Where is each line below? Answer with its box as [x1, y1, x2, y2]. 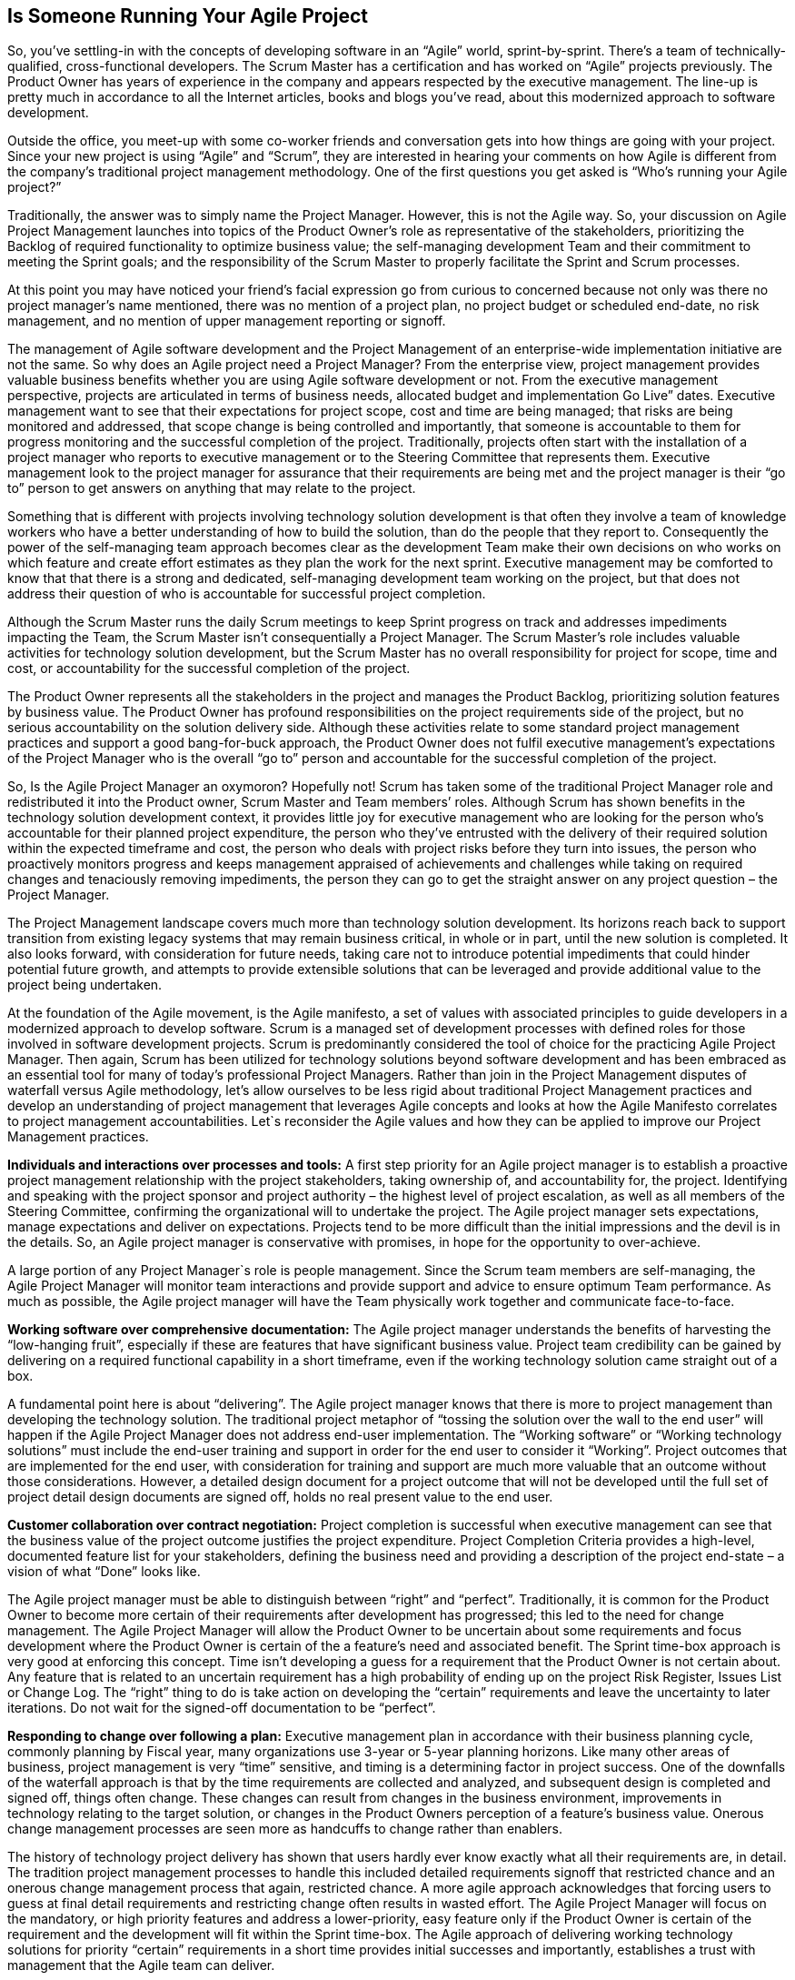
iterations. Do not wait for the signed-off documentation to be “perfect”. [7, 1700, 436, 1716]
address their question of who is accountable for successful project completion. [7, 586, 486, 602]
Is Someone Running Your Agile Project [7, 5, 369, 27]
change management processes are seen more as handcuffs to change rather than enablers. [7, 1821, 563, 1837]
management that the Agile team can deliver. [7, 1957, 275, 1974]
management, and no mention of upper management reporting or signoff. [7, 313, 446, 329]
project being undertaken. [7, 977, 163, 993]
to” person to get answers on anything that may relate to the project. [7, 480, 416, 497]
